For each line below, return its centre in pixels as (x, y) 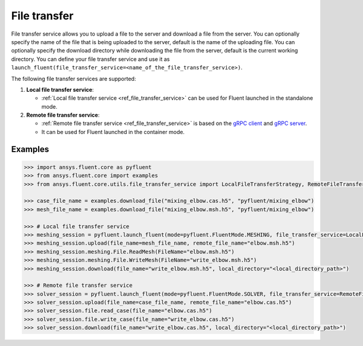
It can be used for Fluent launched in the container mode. (113, 132)
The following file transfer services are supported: (74, 78)
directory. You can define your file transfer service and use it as (90, 59)
